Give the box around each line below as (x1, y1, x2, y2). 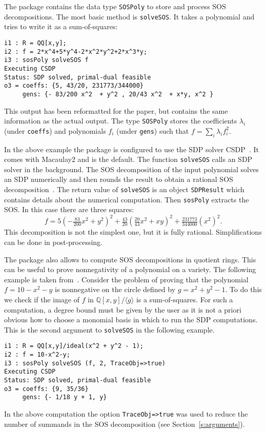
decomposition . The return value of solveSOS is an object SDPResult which (4, 183, 244, 194)
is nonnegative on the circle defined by (55, 284, 176, 295)
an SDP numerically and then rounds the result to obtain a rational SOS (4, 174, 233, 184)
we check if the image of (4, 294, 79, 304)
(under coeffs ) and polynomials (4, 125, 106, 136)
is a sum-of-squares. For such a (136, 294, 233, 304)
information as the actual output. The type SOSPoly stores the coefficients (4, 115, 237, 126)
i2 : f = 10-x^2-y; (4, 351, 70, 359)
